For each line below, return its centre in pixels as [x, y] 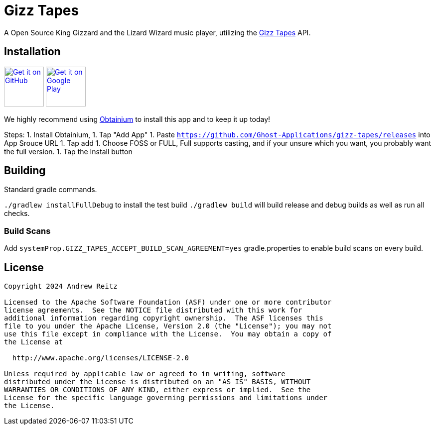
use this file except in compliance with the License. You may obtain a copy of [168, 334]
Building [25, 171]
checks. [17, 214]
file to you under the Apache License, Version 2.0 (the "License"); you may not [168, 326]
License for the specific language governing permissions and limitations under [166, 398]
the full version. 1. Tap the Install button [68, 151]
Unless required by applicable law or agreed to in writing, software [145, 374]
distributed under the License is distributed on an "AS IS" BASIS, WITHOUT [157, 382]
